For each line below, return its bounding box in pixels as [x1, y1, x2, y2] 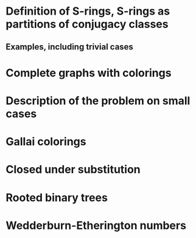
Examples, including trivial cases [5, 41, 133, 52]
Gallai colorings [5, 135, 86, 149]
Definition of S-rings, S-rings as [5, 4, 170, 18]
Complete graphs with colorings [5, 66, 172, 80]
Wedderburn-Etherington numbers [5, 218, 187, 233]
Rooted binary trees [5, 190, 108, 204]
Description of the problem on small [5, 93, 191, 107]
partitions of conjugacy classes [5, 17, 169, 31]
